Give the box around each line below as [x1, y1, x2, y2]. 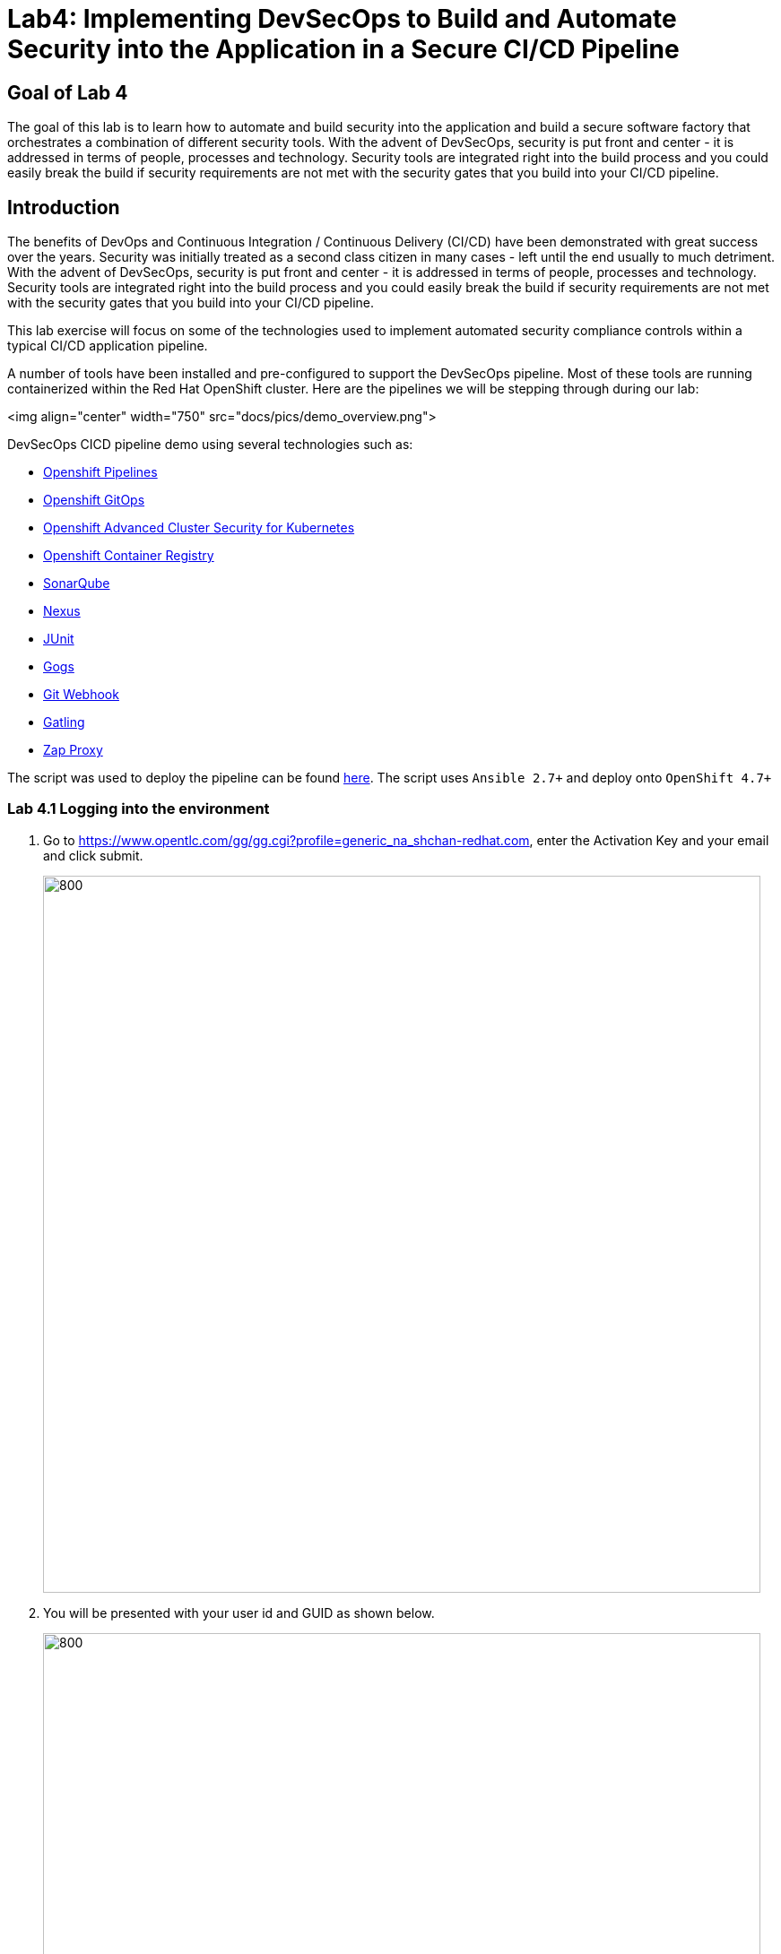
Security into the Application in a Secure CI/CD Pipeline [7, 34, 680, 65]
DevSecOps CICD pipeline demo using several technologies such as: [7, 437, 413, 453]
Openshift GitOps [43, 492, 145, 508]
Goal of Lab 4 [7, 81, 128, 104]
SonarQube [43, 575, 110, 592]
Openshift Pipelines [43, 464, 158, 480]
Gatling [43, 714, 85, 731]
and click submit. [43, 847, 143, 863]
